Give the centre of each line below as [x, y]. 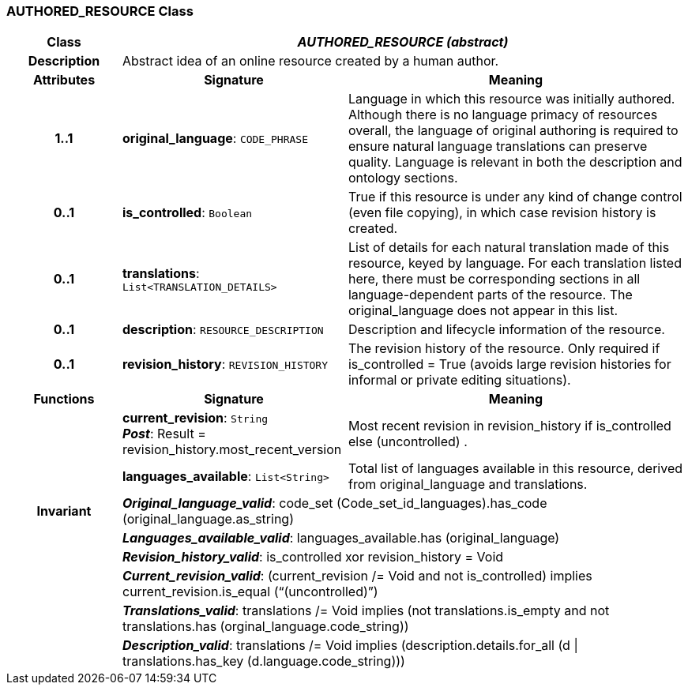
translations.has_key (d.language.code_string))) [263, 661]
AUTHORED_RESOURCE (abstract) [403, 42]
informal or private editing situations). [459, 380]
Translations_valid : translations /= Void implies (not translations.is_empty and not [366, 611]
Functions [64, 399]
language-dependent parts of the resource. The [490, 295]
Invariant [64, 511]
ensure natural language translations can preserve [498, 146]
